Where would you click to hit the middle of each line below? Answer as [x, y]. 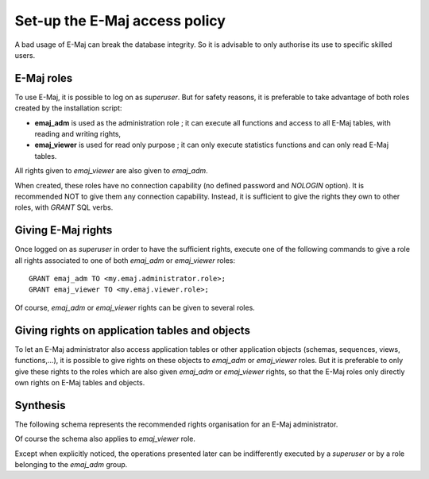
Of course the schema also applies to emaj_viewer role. [105, 439]
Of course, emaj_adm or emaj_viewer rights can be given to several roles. [135, 307]
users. [25, 55]
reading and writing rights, [78, 134]
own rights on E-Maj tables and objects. [80, 382]
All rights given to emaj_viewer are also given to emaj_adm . [111, 171]
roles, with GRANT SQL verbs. [64, 207]
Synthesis [41, 405]
